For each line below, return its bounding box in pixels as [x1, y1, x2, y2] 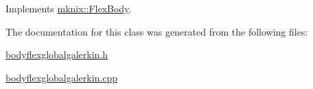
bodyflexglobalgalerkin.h [5, 47, 108, 62]
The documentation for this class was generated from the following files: [5, 24, 308, 38]
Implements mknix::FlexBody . [5, 1, 132, 15]
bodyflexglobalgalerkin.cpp [5, 70, 118, 84]
